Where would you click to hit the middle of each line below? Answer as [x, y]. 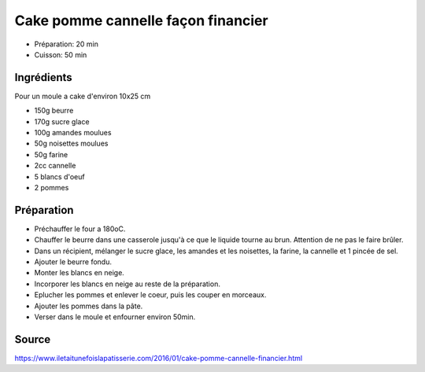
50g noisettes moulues [71, 144]
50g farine [51, 154]
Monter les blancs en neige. [79, 273]
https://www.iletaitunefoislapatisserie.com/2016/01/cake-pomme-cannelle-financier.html [159, 358]
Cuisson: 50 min [61, 54]
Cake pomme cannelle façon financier [141, 20]
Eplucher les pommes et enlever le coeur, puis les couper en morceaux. [150, 295]
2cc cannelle [55, 166]
